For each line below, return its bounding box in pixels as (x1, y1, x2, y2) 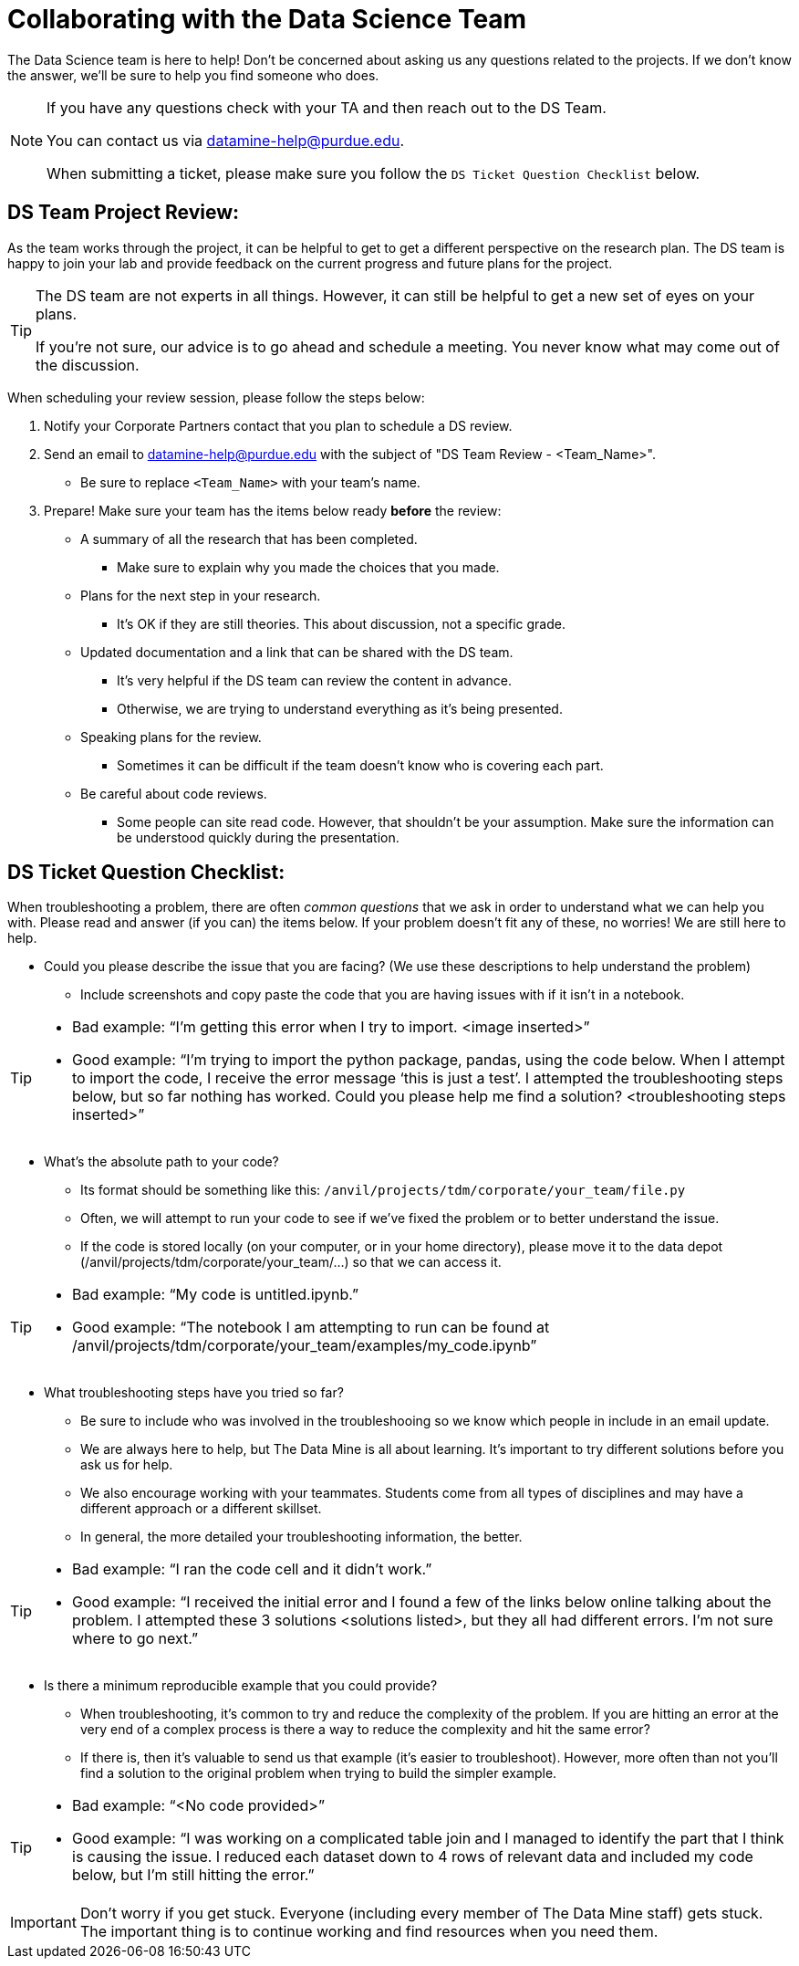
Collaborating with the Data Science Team (7, 4, 527, 35)
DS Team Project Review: (7, 201, 240, 225)
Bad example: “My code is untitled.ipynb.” (72, 1285, 359, 1304)
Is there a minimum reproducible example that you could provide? (44, 1678, 438, 1694)
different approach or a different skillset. (80, 1501, 322, 1517)
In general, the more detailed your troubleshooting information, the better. (80, 1529, 523, 1545)
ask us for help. (80, 1457, 173, 1473)
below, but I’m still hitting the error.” (72, 1866, 315, 1885)
